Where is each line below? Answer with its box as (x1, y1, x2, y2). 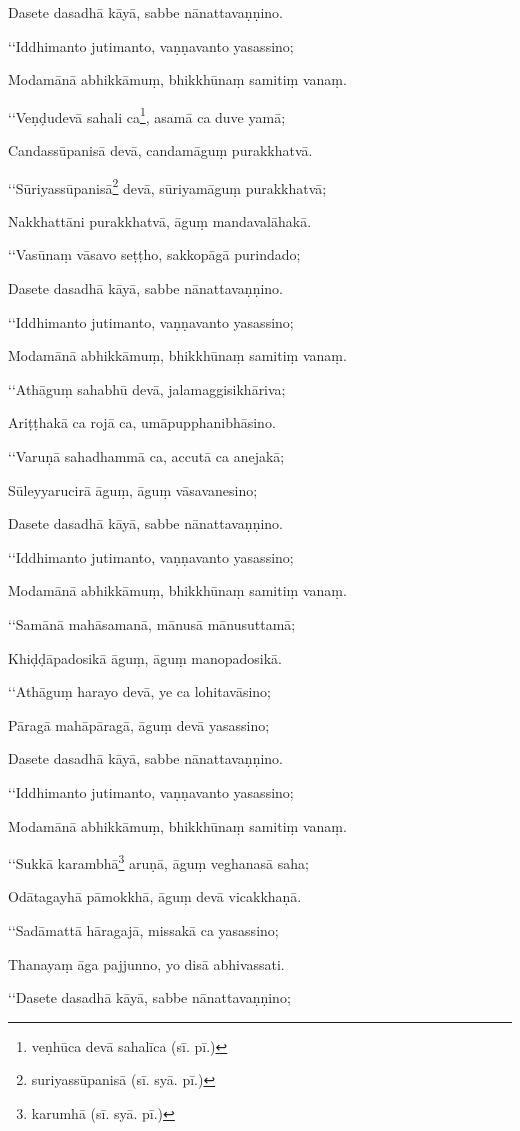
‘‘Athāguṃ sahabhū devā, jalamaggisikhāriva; (8, 378, 286, 399)
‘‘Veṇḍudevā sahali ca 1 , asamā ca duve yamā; (8, 103, 286, 127)
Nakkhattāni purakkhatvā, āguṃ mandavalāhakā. (8, 210, 312, 231)
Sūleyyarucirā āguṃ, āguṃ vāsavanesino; (8, 479, 258, 500)
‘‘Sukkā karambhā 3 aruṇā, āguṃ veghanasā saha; (8, 850, 309, 873)
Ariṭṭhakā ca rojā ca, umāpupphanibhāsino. (8, 412, 276, 433)
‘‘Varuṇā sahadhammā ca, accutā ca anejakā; (8, 446, 285, 467)
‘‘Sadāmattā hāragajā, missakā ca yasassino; (8, 920, 279, 940)
